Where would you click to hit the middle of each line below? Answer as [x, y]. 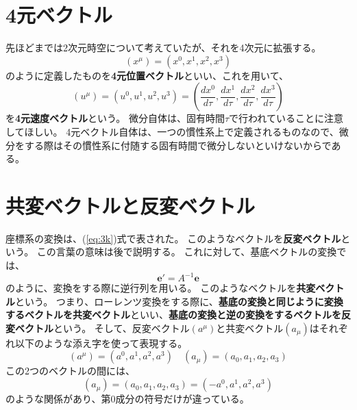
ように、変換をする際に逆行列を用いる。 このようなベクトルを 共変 [165, 288]
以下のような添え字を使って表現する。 [101, 343]
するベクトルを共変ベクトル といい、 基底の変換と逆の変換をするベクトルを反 [178, 315]
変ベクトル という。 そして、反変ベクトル [98, 328]
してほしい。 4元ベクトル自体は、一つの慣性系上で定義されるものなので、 [172, 131]
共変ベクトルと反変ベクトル [131, 205]
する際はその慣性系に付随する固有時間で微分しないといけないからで [178, 145]
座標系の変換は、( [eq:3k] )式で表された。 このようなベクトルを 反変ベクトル [173, 238]
